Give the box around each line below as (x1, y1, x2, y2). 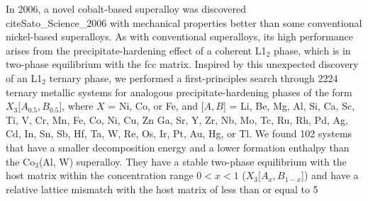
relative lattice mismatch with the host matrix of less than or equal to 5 (6, 181, 318, 196)
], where (59, 98, 94, 113)
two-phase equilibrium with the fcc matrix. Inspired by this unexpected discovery (6, 57, 359, 71)
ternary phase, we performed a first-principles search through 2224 (49, 70, 338, 85)
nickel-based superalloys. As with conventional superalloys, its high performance (6, 29, 353, 44)
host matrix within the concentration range (6, 168, 194, 183)
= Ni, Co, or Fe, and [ (108, 98, 204, 113)
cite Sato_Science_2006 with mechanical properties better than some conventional (6, 15, 362, 30)
